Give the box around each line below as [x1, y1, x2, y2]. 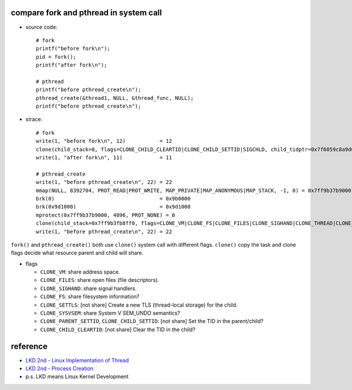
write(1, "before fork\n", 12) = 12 [36, 138, 172, 144]
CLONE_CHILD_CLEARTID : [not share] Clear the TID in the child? [40, 326, 196, 333]
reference [11, 341, 48, 351]
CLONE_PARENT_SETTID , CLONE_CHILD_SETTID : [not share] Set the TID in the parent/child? [40, 318, 264, 325]
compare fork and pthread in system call [11, 8, 163, 18]
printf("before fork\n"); [36, 45, 111, 52]
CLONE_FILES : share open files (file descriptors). [40, 277, 160, 284]
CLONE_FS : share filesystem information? [40, 293, 140, 300]
